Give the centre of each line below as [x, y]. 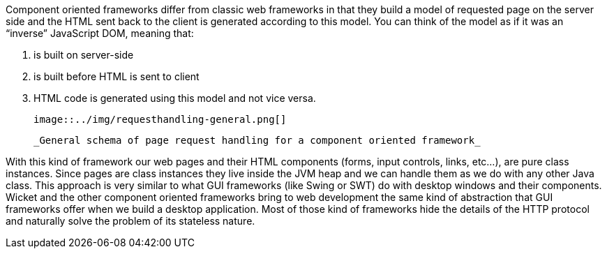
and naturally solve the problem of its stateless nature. [130, 221]
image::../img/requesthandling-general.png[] [160, 119]
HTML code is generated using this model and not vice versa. [175, 98]
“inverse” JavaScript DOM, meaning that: [100, 33]
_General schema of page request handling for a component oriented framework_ [257, 140]
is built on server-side [84, 55]
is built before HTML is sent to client [117, 76]
